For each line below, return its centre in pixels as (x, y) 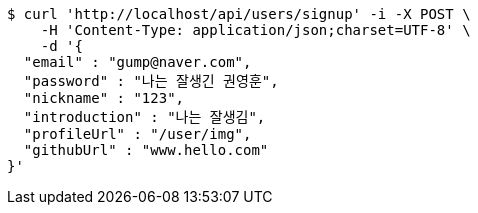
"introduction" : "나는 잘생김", (144, 117)
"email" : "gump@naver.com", (137, 62)
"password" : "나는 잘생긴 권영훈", (151, 81)
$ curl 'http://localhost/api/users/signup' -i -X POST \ (239, 14)
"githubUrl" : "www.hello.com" (146, 150)
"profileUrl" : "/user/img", (137, 134)
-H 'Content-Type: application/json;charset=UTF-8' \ (255, 30)
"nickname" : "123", (104, 98)
